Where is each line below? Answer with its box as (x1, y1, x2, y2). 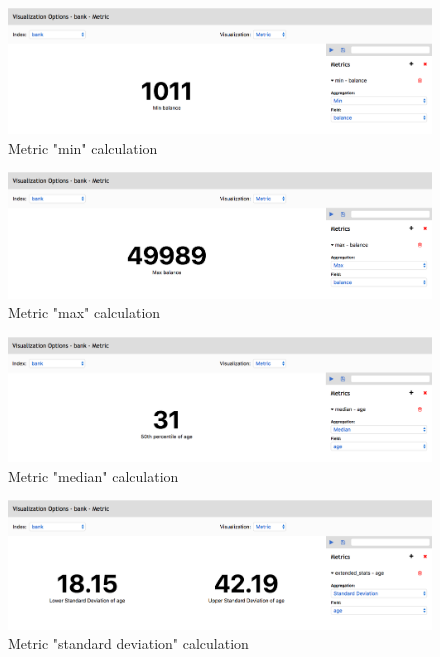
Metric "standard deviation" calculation (8, 633, 249, 654)
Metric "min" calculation (8, 137, 158, 158)
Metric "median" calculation (8, 465, 179, 486)
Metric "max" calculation (8, 302, 161, 323)
